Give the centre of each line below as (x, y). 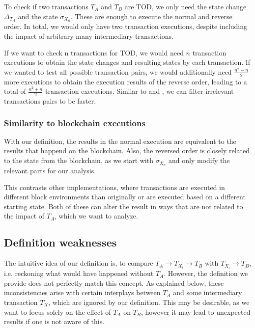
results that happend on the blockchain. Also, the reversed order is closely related (127, 150)
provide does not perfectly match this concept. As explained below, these (114, 283)
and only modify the (199, 160)
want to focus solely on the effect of (57, 312)
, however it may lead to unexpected (196, 312)
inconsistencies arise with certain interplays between (82, 292)
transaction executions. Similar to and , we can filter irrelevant (139, 91)
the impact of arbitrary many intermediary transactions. (89, 36)
